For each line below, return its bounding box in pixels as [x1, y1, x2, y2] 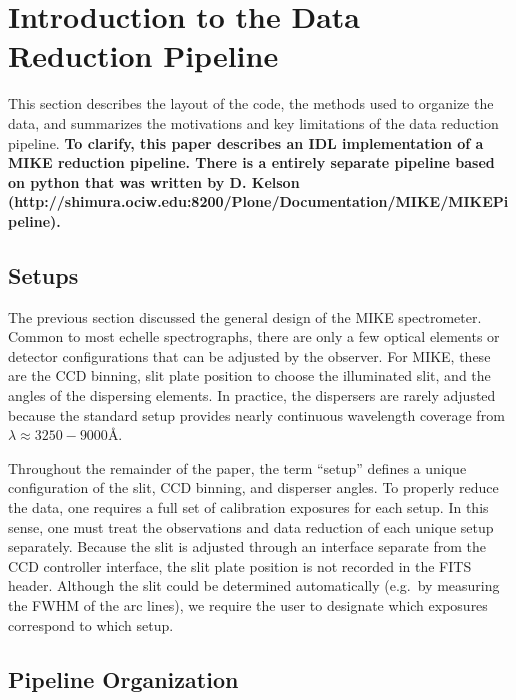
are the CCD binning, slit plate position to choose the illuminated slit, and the [8, 365, 491, 386]
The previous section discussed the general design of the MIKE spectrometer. [8, 306, 482, 327]
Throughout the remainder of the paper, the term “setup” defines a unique [8, 457, 467, 478]
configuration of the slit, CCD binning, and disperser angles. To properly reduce [8, 477, 499, 498]
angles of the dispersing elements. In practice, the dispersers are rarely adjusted [8, 385, 496, 406]
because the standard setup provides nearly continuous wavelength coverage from [8, 404, 505, 425]
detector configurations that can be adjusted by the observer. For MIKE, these [8, 345, 491, 366]
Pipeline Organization [8, 663, 239, 694]
